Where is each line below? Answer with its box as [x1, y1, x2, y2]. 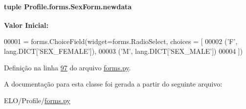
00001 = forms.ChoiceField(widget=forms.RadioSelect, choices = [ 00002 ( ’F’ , [4, 36, 238, 46]
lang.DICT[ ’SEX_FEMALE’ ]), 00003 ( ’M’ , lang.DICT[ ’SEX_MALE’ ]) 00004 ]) [4, 45, 243, 56]
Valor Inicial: [4, 20, 49, 30]
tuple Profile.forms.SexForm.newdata [4, 1, 132, 11]
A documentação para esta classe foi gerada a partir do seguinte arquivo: [4, 79, 223, 89]
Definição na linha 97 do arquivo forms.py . [4, 62, 131, 72]
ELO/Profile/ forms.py [4, 95, 70, 105]
